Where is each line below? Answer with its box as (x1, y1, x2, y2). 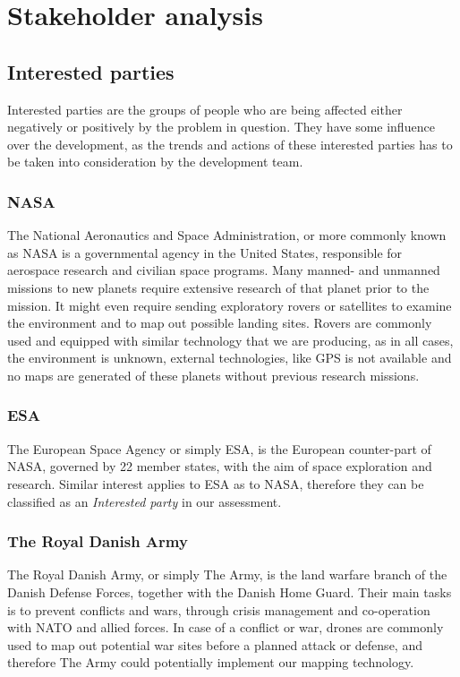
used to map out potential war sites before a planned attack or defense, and (7, 635, 422, 654)
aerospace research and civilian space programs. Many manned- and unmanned (7, 261, 440, 279)
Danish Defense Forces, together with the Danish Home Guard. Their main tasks (7, 582, 452, 601)
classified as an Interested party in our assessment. (7, 492, 282, 510)
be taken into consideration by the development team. (7, 152, 303, 171)
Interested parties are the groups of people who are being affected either (7, 99, 403, 118)
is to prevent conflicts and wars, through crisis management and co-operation (7, 600, 430, 619)
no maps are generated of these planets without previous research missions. (7, 365, 420, 384)
